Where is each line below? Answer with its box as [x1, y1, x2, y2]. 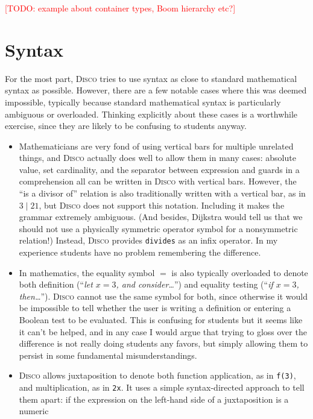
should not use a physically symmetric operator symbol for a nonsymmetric [19, 222, 298, 235]
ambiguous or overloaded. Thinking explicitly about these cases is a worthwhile [5, 107, 298, 120]
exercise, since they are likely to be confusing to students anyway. [5, 119, 247, 132]
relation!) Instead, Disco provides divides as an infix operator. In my [19, 234, 278, 247]
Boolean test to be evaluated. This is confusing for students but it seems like [19, 313, 303, 326]
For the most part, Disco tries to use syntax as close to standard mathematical [5, 72, 297, 84]
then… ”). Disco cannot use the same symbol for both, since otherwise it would [19, 289, 308, 302]
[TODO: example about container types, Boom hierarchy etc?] [5, 2, 236, 14]
